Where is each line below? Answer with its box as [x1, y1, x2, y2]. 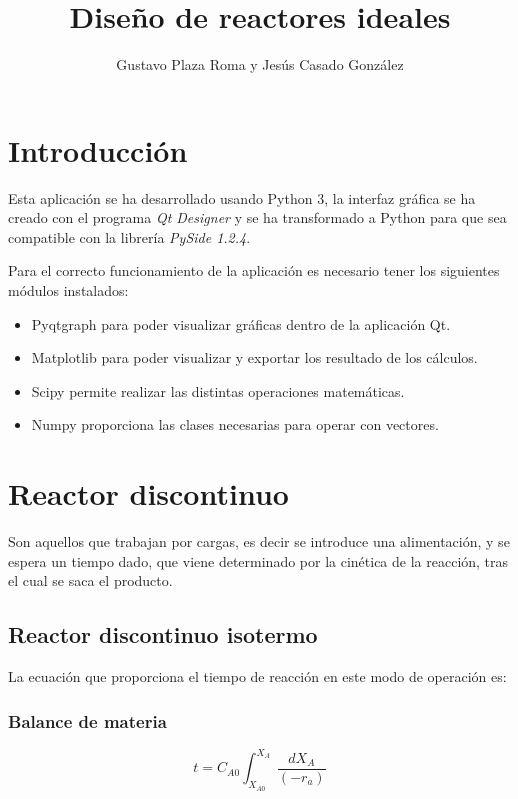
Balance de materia [8, 708, 167, 733]
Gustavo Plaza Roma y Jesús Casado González [116, 54, 404, 75]
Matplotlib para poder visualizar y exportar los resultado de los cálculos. [31, 347, 478, 368]
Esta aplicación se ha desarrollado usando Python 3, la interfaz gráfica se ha [8, 187, 476, 208]
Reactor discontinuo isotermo [8, 619, 318, 650]
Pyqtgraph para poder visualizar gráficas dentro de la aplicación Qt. [31, 313, 451, 334]
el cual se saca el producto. [8, 570, 173, 591]
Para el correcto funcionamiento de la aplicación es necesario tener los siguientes [8, 260, 500, 281]
